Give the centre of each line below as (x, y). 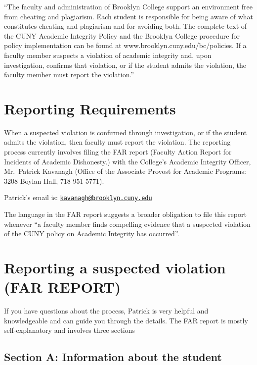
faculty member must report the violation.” (69, 75)
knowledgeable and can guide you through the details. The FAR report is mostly (126, 320)
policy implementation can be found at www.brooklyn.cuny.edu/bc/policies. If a (125, 45)
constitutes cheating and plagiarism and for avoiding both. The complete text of (126, 26)
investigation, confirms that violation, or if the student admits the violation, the (125, 65)
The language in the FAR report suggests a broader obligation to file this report (125, 214)
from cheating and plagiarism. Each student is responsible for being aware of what (129, 16)
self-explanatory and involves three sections (69, 330)
